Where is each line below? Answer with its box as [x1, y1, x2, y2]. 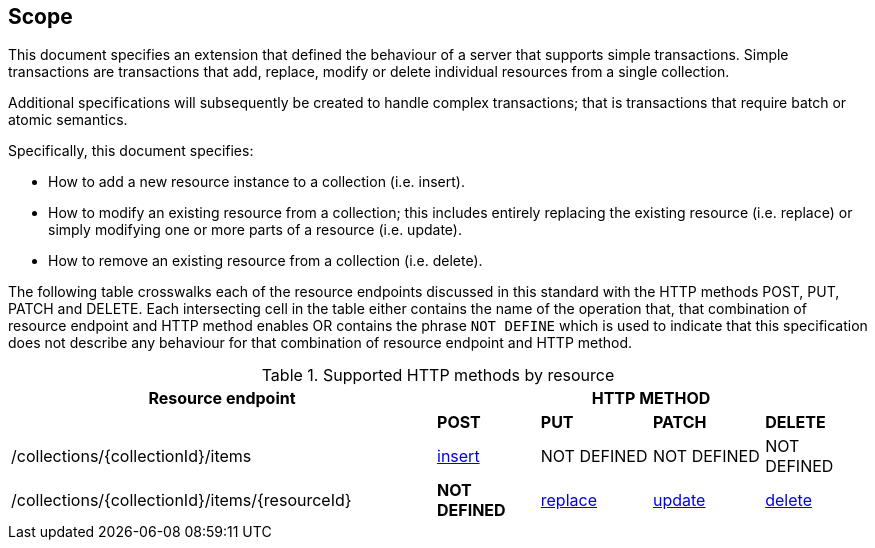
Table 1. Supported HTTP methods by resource [261, 365, 615, 386]
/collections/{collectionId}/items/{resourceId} [11, 490, 352, 511]
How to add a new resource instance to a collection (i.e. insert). [48, 173, 465, 191]
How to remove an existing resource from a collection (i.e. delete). [48, 252, 483, 270]
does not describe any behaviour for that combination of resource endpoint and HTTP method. [8, 334, 633, 352]
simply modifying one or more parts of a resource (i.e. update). [48, 221, 462, 239]
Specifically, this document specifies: [8, 142, 254, 160]
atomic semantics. [8, 111, 128, 129]
